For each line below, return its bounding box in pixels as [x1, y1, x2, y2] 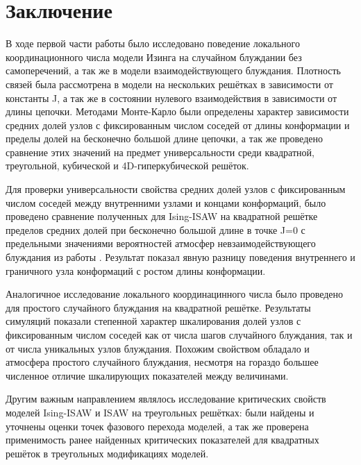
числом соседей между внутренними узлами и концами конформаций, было [6, 195, 326, 210]
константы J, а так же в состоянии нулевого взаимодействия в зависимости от [6, 90, 337, 105]
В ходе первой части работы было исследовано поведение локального [6, 36, 300, 51]
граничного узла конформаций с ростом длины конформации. [6, 263, 266, 278]
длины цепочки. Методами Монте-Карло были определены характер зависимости [6, 104, 349, 119]
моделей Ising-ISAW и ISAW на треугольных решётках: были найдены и [6, 405, 314, 419]
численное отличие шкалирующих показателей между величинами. [6, 368, 289, 382]
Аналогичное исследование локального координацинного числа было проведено [6, 287, 344, 301]
